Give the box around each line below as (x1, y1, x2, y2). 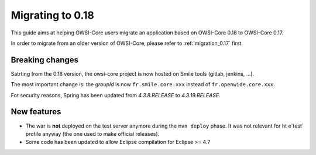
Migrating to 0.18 (11, 9, 95, 22)
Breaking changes (11, 55, 79, 65)
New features (11, 107, 61, 117)
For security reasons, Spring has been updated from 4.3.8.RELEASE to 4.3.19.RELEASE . (11, 91, 221, 98)
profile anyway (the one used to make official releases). (25, 130, 160, 137)
